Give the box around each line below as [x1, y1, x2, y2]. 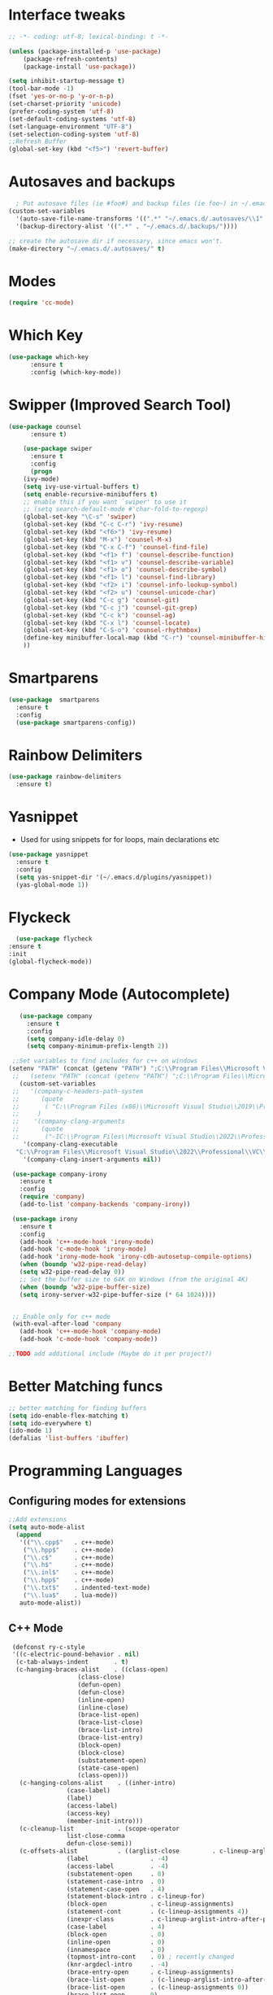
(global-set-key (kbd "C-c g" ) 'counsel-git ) [23, 596, 180, 604]
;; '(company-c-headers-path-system [11, 1087, 144, 1095]
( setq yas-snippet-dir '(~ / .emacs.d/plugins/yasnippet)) [15, 873, 213, 881]
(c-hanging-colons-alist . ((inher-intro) [19, 1779, 176, 1788]
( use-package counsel [8, 422, 82, 430]
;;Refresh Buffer [8, 138, 67, 146]
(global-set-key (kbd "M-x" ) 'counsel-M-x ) [23, 535, 173, 543]
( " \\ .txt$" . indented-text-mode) [23, 1584, 151, 1592]
